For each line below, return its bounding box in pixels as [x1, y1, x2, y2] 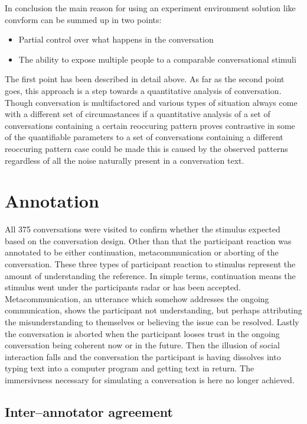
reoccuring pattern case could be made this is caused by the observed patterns [5, 142, 288, 154]
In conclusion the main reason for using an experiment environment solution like [5, 2, 296, 14]
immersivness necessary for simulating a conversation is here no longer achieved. [5, 373, 295, 386]
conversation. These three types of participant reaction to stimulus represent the [5, 258, 296, 270]
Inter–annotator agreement [5, 402, 173, 420]
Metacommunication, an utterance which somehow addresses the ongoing [5, 292, 269, 305]
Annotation [5, 189, 99, 213]
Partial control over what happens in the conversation [18, 33, 214, 46]
